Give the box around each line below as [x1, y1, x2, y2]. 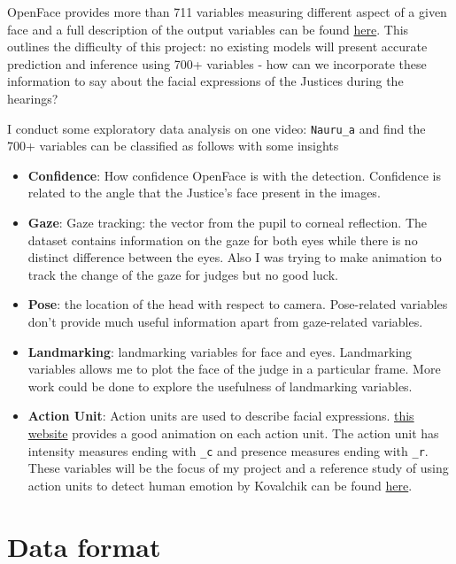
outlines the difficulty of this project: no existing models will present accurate [7, 37, 428, 56]
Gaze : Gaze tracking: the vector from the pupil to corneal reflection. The [27, 213, 428, 231]
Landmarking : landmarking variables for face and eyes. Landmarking [27, 342, 413, 360]
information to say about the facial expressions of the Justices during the [7, 72, 404, 90]
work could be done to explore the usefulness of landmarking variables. [27, 376, 413, 395]
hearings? [7, 89, 58, 107]
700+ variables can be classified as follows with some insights [7, 136, 339, 155]
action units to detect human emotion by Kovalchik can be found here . [27, 475, 413, 494]
